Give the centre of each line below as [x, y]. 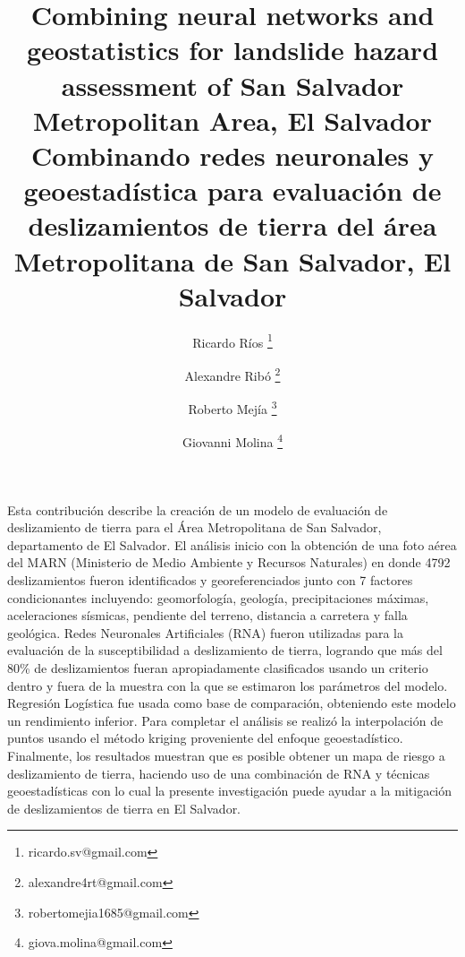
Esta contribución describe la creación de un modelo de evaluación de [198, 509]
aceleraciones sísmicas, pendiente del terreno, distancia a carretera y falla [207, 615]
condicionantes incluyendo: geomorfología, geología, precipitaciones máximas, [218, 597]
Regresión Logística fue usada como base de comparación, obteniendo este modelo [232, 703]
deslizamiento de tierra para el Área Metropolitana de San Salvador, [194, 527]
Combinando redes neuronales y [232, 155]
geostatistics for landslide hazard [232, 50]
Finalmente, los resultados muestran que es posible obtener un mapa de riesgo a [226, 755]
